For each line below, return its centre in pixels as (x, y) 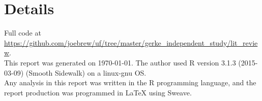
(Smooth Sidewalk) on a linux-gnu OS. (86, 72)
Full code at (23, 33)
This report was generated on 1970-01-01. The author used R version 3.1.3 (120, 62)
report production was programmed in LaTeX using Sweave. (98, 92)
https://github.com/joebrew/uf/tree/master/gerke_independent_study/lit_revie (131, 42)
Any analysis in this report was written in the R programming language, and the (130, 82)
